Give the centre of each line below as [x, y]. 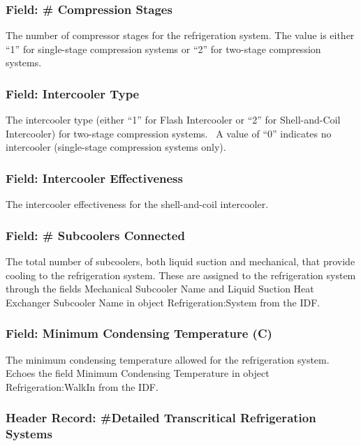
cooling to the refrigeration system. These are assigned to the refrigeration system [181, 275]
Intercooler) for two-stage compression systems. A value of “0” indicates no [169, 133]
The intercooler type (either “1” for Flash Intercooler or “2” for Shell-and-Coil [173, 120]
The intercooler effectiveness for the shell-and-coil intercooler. [137, 204]
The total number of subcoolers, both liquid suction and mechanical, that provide [180, 261]
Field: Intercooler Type [73, 93]
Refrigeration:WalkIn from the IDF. [82, 386]
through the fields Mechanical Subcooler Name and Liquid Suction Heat [160, 289]
